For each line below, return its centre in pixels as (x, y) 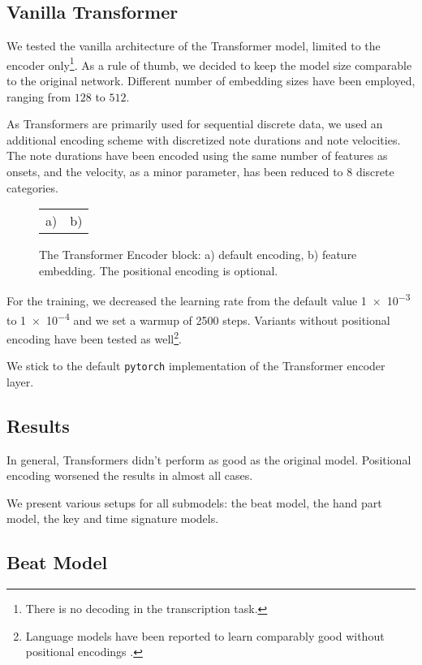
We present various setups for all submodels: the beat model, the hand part (194, 502)
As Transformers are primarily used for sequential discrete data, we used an (195, 124)
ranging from (39, 96)
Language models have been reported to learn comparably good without (205, 635)
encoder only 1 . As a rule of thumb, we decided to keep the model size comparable (209, 63)
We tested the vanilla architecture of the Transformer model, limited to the (194, 46)
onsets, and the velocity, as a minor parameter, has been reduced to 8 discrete (200, 172)
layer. (20, 381)
